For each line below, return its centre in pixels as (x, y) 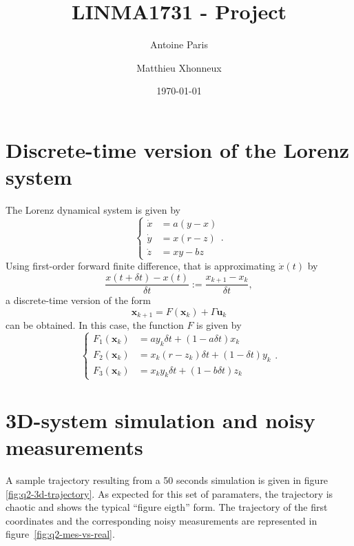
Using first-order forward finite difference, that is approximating (140, 266)
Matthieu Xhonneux (179, 67)
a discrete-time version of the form (79, 300)
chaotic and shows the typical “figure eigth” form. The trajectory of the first (167, 507)
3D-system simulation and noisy (160, 419)
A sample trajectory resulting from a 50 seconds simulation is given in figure (167, 480)
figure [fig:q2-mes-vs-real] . (60, 534)
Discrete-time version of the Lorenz (178, 149)
